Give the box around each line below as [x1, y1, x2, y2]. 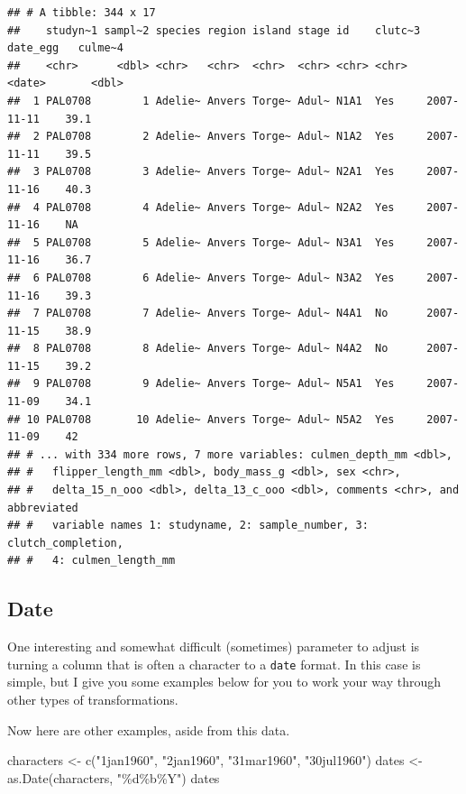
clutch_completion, [7, 536, 123, 549]
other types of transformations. [7, 690, 178, 709]
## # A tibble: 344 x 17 [7, 6, 156, 19]
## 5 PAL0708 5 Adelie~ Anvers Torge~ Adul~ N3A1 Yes [7, 235, 395, 249]
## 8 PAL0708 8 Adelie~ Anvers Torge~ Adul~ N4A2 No [7, 342, 388, 355]
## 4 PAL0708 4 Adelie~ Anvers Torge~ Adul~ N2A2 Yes [7, 200, 395, 214]
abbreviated [7, 501, 78, 514]
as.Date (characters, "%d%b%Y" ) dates [7, 768, 220, 787]
